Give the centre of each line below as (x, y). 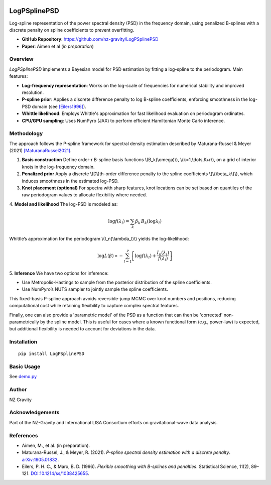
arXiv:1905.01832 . (40, 459)
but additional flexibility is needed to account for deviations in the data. (83, 329)
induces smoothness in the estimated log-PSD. (70, 181)
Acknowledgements (34, 413)
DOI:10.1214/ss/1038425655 (59, 473)
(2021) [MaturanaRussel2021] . (40, 151)
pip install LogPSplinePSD (51, 354)
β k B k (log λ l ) (148, 222)
